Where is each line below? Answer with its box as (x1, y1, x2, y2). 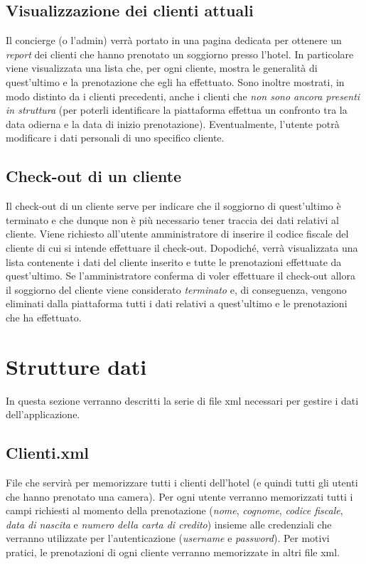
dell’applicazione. (6, 407, 80, 422)
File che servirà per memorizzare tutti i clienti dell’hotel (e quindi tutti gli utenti (6, 475, 358, 490)
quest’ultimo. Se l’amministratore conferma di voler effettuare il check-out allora (6, 268, 355, 283)
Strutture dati (6, 351, 147, 381)
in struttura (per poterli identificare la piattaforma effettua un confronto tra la (6, 102, 348, 117)
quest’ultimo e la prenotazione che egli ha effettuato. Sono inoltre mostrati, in (6, 74, 345, 89)
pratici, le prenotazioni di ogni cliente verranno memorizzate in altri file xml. (6, 544, 340, 559)
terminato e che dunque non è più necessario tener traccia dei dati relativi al (6, 212, 339, 227)
